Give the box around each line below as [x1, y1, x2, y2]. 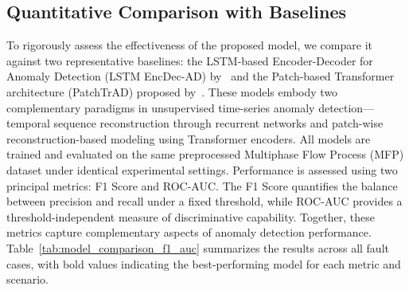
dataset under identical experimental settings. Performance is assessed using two [6, 161, 398, 178]
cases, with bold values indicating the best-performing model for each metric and [6, 255, 401, 272]
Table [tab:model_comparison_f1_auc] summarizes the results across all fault [6, 239, 389, 256]
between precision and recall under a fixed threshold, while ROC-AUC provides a [6, 193, 403, 210]
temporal [6, 115, 50, 131]
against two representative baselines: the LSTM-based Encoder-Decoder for [6, 52, 373, 69]
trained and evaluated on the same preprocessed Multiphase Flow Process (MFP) [6, 146, 404, 163]
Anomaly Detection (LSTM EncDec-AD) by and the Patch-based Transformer [6, 68, 395, 84]
